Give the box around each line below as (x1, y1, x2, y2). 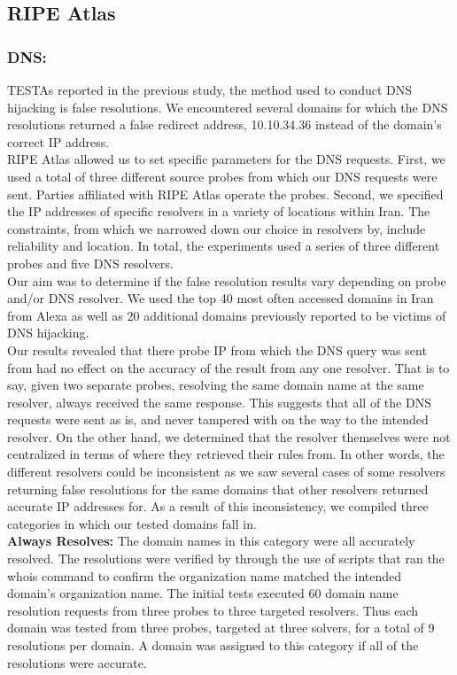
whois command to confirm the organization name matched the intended (7, 566, 402, 585)
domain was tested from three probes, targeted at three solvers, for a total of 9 (7, 618, 435, 637)
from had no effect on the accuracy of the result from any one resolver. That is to (7, 358, 450, 376)
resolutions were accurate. (7, 653, 147, 671)
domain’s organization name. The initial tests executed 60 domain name (7, 584, 399, 602)
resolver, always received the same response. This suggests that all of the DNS (7, 392, 431, 411)
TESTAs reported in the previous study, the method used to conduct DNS (7, 81, 413, 98)
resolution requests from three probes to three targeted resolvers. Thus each (7, 601, 419, 619)
